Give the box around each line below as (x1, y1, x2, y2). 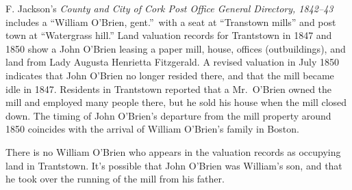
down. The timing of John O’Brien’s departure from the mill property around (5, 108, 331, 122)
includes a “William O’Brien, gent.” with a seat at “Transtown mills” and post (5, 14, 336, 29)
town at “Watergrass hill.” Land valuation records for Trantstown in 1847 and (5, 28, 332, 42)
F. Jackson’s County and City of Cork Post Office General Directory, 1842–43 (5, 1, 334, 15)
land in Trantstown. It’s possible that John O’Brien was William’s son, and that (5, 158, 342, 172)
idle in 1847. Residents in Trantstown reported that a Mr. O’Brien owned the (5, 81, 332, 96)
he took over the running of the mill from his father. (5, 172, 225, 186)
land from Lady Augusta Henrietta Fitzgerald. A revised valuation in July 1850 (5, 55, 340, 69)
